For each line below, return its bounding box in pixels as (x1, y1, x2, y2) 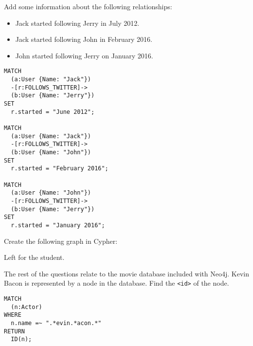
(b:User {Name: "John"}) (11, 148, 91, 156)
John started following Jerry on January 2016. (15, 50, 153, 60)
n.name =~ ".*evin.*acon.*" (11, 319, 102, 327)
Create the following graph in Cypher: (4, 236, 118, 246)
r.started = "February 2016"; (11, 165, 108, 172)
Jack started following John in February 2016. (15, 34, 152, 44)
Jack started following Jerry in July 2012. (15, 18, 140, 28)
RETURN (4, 328, 25, 335)
